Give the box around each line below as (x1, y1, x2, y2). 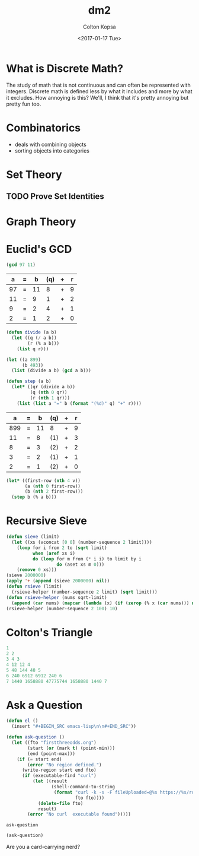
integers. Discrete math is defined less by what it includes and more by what (6, 87, 192, 95)
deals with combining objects (14, 141, 87, 148)
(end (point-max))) (27, 750, 76, 757)
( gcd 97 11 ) (6, 262, 36, 268)
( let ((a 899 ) (6, 357, 41, 363)
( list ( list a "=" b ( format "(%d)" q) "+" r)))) (17, 400, 142, 407)
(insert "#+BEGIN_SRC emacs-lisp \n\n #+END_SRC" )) (11, 724, 136, 730)
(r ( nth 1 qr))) (30, 395, 70, 401)
